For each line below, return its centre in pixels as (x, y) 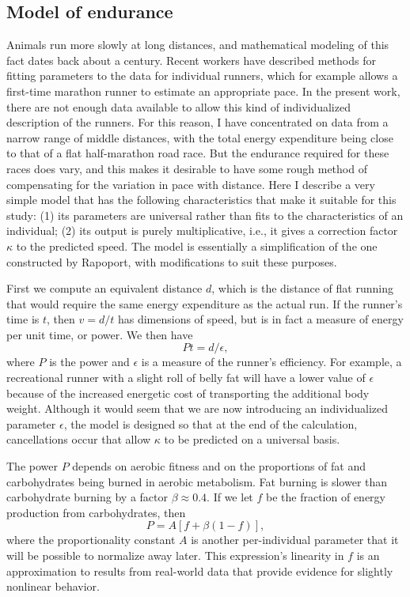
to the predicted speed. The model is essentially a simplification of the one (197, 246)
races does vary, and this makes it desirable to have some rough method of (187, 168)
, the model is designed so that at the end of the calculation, (211, 423)
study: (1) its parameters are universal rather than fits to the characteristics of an (205, 215)
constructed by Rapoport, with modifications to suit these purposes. (172, 261)
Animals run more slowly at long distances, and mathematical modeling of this (198, 45)
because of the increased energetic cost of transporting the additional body (188, 393)
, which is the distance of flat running (302, 288)
